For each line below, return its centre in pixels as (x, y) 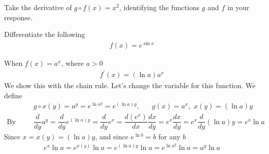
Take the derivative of (38, 7)
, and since (112, 137)
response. (18, 17)
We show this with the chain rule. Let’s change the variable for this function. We (130, 85)
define (13, 95)
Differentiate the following (45, 34)
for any (170, 137)
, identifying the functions (159, 7)
